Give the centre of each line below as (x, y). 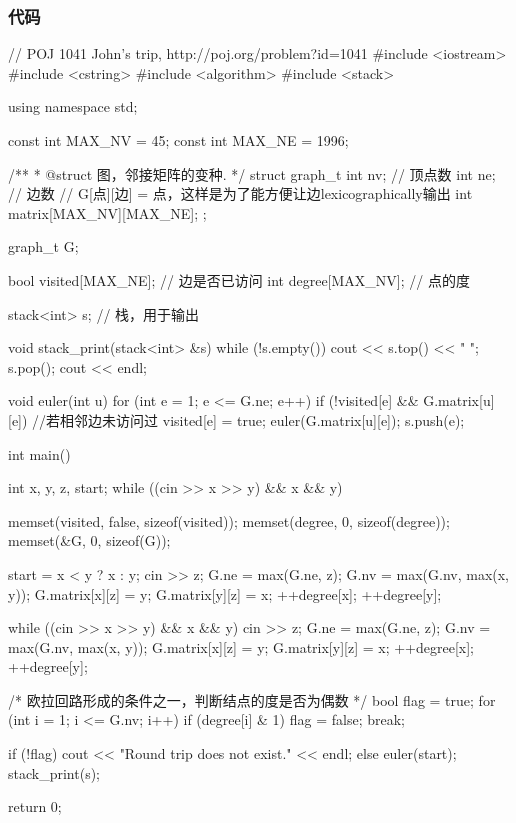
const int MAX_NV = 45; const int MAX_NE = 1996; (178, 140)
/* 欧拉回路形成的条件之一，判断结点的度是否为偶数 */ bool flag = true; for (252, 699)
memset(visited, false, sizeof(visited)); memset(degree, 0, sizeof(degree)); (229, 520)
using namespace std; (73, 106)
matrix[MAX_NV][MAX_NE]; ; (107, 212)
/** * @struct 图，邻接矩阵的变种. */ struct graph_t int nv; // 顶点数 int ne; (252, 173)
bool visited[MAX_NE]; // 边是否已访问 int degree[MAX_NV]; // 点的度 (239, 279)
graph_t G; (43, 246)
